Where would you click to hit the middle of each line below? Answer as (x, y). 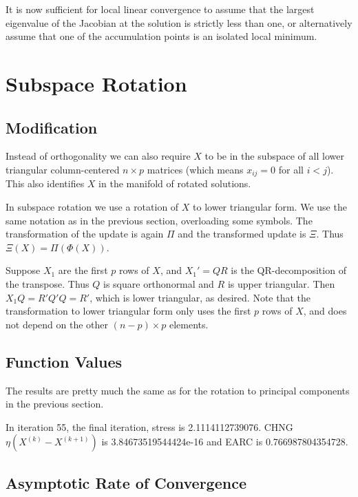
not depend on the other (57, 324)
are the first (83, 270)
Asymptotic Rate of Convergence (126, 482)
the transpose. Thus (48, 283)
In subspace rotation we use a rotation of (92, 207)
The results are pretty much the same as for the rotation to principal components (178, 390)
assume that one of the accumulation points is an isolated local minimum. (161, 36)
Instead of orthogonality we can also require (98, 156)
